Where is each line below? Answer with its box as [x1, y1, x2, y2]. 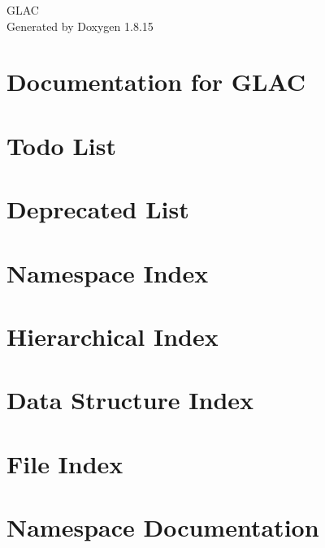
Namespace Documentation [6, 511, 319, 543]
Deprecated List [6, 192, 189, 226]
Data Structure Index [6, 383, 254, 416]
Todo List [6, 128, 116, 162]
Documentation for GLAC [6, 65, 306, 98]
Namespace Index [6, 256, 209, 289]
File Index [6, 447, 123, 480]
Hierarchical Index [6, 319, 219, 352]
